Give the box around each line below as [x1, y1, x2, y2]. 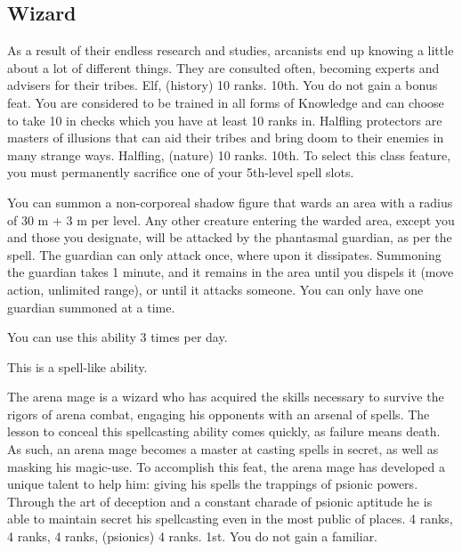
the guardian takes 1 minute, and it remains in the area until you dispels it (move [7, 263, 454, 281]
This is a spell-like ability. [7, 357, 148, 376]
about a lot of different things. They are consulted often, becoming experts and [7, 58, 440, 77]
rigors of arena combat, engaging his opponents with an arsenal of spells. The [7, 404, 430, 423]
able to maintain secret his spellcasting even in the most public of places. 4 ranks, [7, 509, 453, 528]
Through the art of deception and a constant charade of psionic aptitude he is [7, 491, 433, 510]
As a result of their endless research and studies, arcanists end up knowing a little [7, 41, 454, 60]
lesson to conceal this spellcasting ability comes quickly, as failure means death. [7, 422, 441, 441]
